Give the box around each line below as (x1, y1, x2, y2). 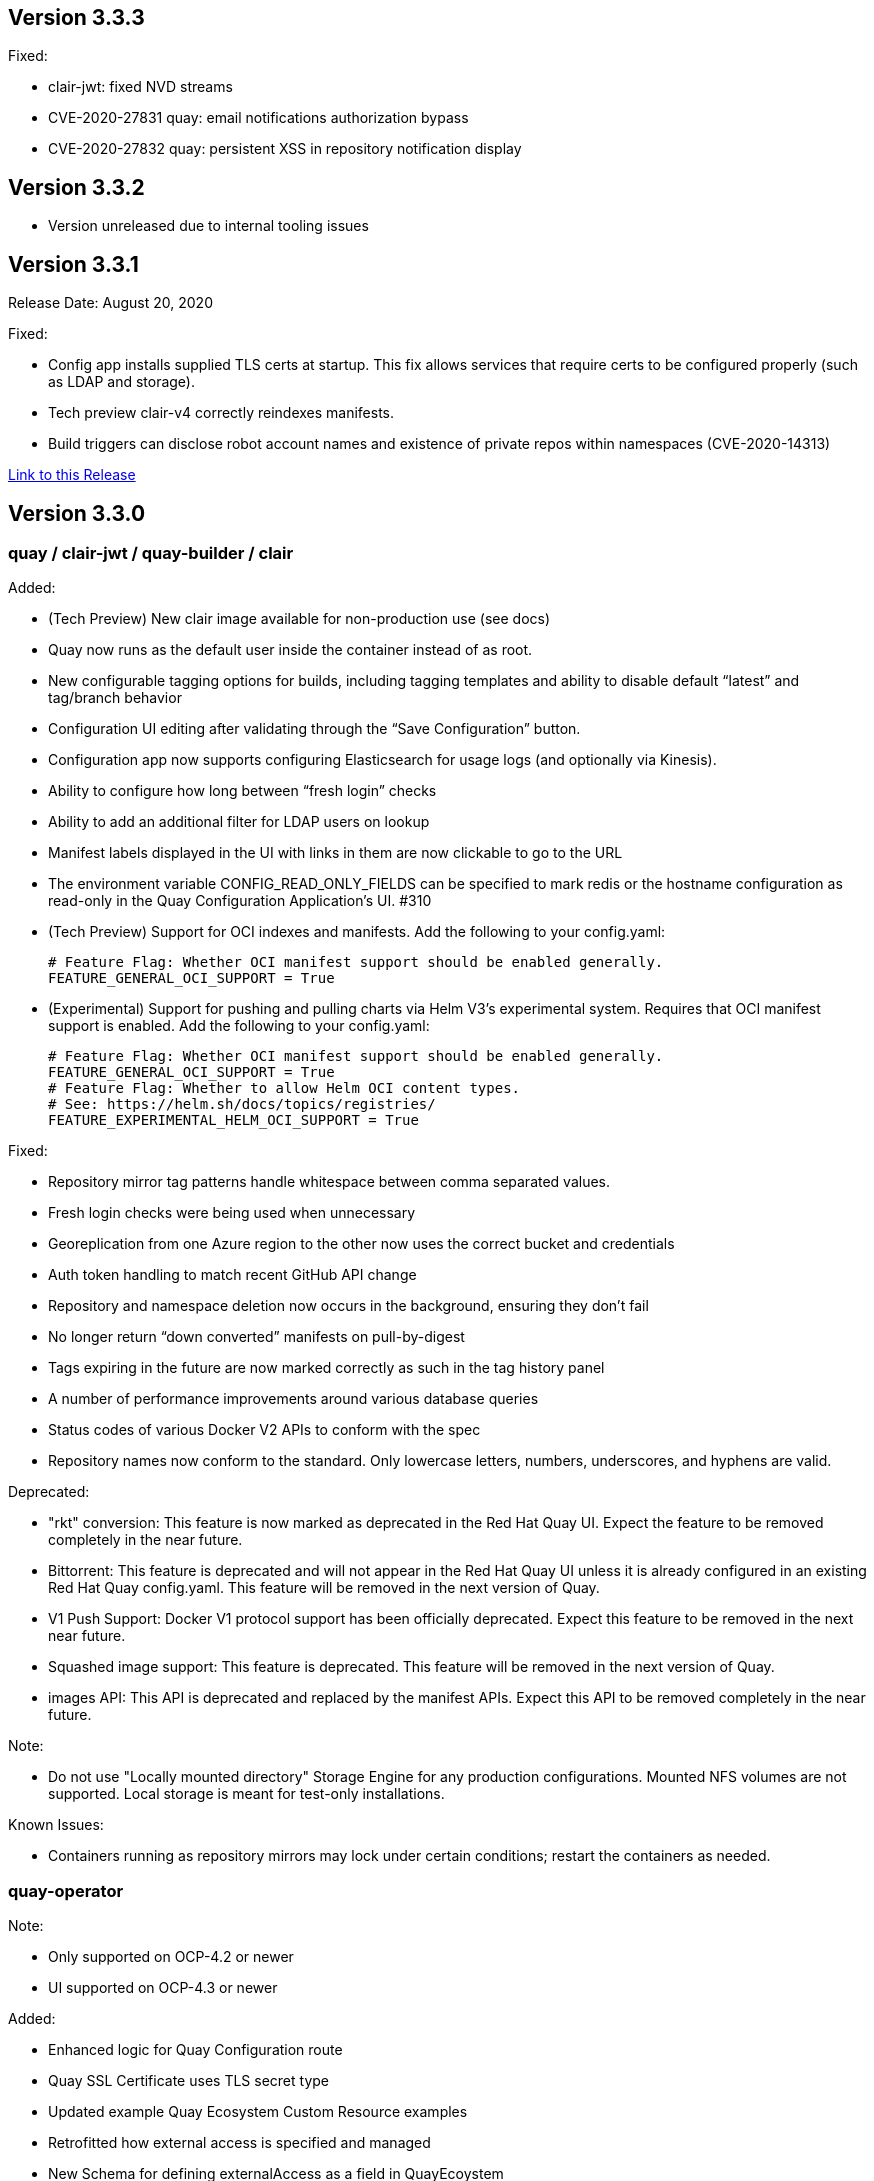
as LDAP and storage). (48, 373, 195, 391)
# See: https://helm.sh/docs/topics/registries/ (48, 1096, 436, 1113)
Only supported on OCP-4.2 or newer (48, 1948, 294, 1966)
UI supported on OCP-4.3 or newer (48, 1979, 278, 1997)
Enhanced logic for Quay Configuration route (48, 2041, 343, 2059)
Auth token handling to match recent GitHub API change (48, 1266, 417, 1284)
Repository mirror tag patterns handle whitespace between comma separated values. (48, 1173, 611, 1191)
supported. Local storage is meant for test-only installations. (48, 1785, 445, 1803)
